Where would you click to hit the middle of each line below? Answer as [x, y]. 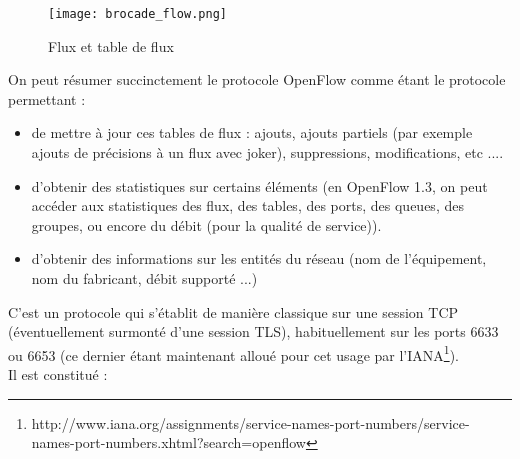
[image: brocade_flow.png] [137, 14]
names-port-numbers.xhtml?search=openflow [168, 442]
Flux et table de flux [111, 45]
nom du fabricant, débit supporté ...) [144, 278]
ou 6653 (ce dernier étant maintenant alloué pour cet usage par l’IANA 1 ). [233, 353]
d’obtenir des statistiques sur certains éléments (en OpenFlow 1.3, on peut [259, 185]
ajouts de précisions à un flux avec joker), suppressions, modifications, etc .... [267, 152]
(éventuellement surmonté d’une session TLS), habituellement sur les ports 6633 [253, 331]
